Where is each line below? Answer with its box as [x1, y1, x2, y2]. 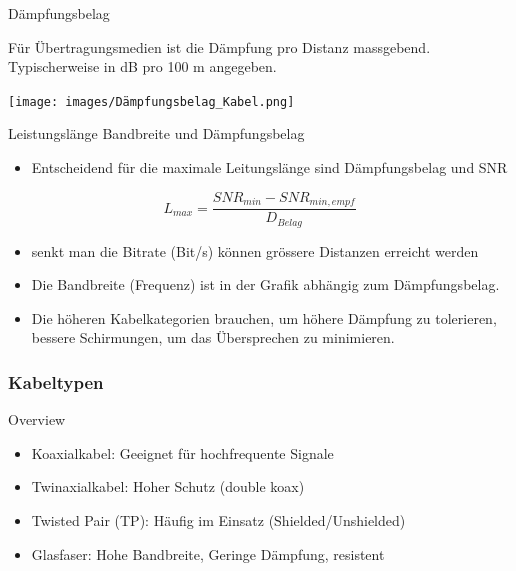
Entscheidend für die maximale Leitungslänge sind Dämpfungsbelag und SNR [31, 157, 508, 178]
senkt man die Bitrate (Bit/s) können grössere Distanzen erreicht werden [31, 240, 479, 261]
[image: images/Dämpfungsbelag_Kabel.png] [8, 94, 295, 109]
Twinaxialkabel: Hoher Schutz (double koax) [31, 476, 305, 497]
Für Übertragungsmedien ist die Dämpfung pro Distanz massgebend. [8, 36, 431, 57]
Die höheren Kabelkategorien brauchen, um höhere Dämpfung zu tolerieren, [31, 307, 497, 328]
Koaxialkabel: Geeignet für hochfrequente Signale [31, 442, 334, 463]
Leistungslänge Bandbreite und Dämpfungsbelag [8, 123, 305, 144]
